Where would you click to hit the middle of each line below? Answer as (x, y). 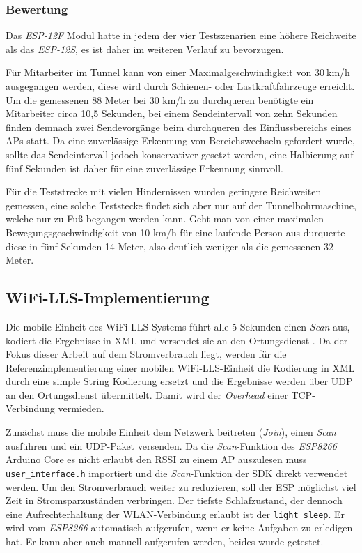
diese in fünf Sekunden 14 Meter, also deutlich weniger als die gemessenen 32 (170, 246)
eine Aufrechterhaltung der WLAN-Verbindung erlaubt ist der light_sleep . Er (175, 514)
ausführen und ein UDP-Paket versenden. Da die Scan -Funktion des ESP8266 (171, 445)
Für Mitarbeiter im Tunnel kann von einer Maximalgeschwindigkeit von (159, 72)
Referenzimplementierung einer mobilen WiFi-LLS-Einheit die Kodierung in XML (180, 367)
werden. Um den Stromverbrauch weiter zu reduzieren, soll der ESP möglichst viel (181, 486)
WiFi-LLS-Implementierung (108, 297)
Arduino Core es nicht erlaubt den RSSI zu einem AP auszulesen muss (156, 459)
